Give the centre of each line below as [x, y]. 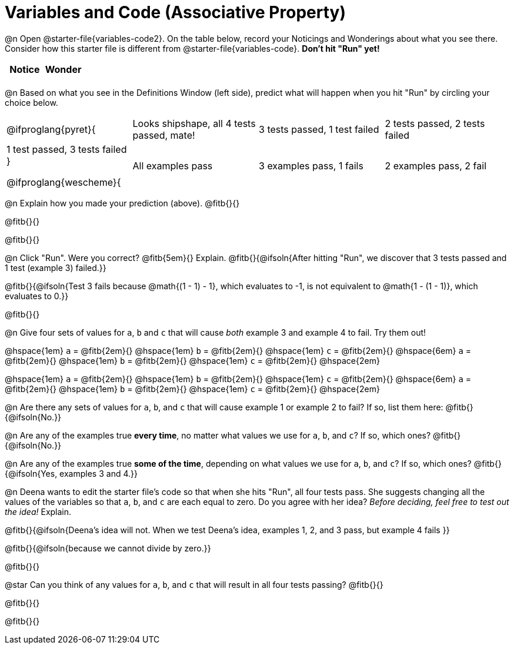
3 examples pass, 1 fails [311, 165]
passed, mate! [164, 135]
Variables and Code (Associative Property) [175, 12]
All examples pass [173, 165]
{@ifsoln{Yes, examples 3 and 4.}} [71, 473]
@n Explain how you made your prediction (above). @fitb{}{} [122, 203]
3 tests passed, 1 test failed [319, 129]
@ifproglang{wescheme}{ [64, 182]
